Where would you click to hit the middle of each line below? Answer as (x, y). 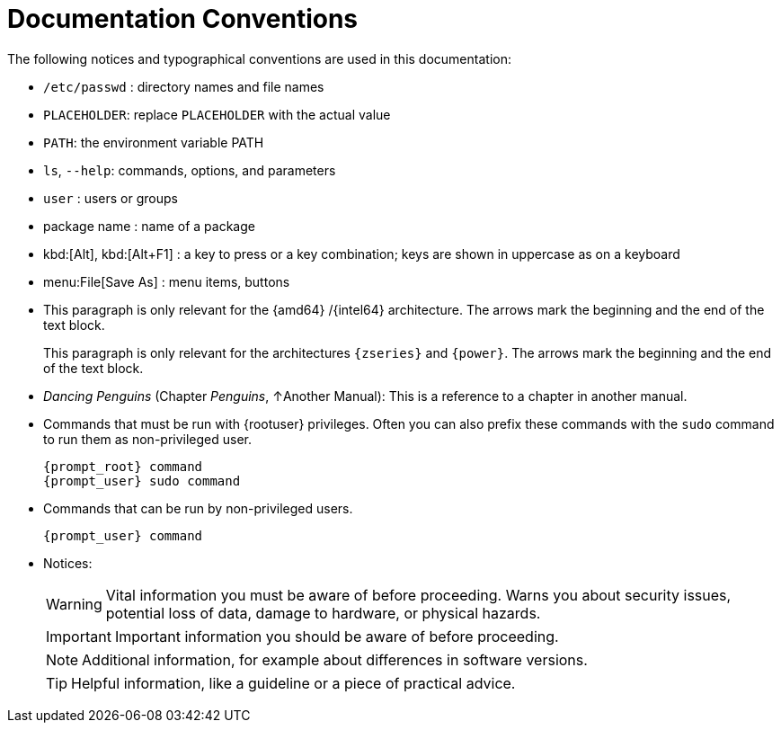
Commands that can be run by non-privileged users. (198, 508)
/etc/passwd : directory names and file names (184, 86)
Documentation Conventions (183, 19)
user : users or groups (111, 198)
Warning (74, 604)
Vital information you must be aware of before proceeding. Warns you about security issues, (418, 595)
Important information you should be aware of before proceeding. (337, 636)
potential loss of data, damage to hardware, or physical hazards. (323, 613)
